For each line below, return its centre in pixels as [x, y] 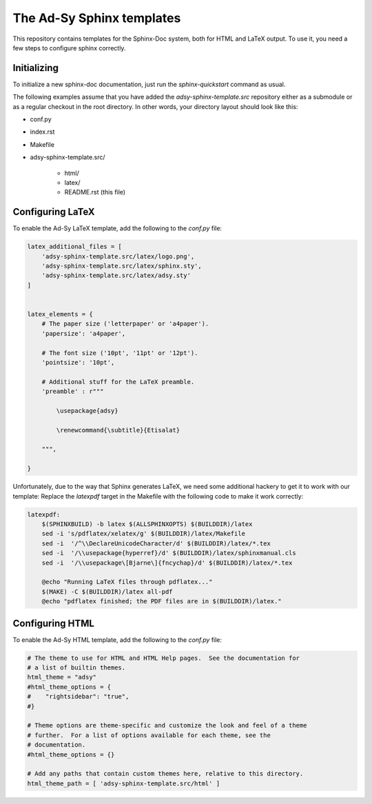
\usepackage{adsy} [87, 411]
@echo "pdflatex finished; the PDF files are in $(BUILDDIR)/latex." [162, 601]
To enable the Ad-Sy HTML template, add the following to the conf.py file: [117, 640]
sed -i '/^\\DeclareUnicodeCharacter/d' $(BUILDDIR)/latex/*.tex [156, 543]
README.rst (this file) [95, 192]
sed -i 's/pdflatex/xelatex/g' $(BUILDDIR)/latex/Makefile [144, 534]
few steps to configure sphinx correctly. [69, 48]
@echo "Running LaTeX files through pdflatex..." [127, 582]
